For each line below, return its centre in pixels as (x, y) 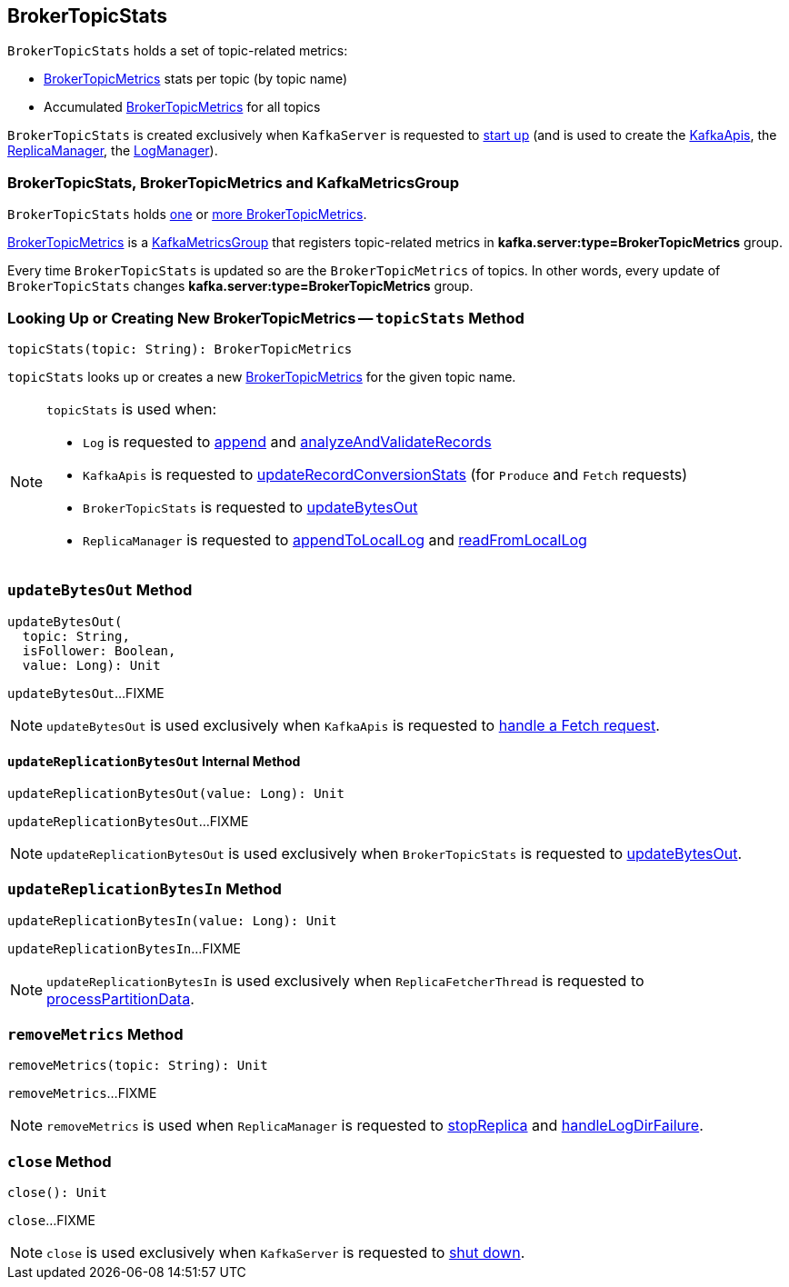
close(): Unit (57, 1193)
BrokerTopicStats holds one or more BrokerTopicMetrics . (187, 214)
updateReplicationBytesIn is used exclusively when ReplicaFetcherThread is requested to (345, 980)
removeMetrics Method (95, 1035)
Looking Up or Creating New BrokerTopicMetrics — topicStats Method (266, 318)
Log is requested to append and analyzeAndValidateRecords (287, 441)
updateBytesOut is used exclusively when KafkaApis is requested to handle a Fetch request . (353, 725)
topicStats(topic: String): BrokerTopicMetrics (180, 349)
